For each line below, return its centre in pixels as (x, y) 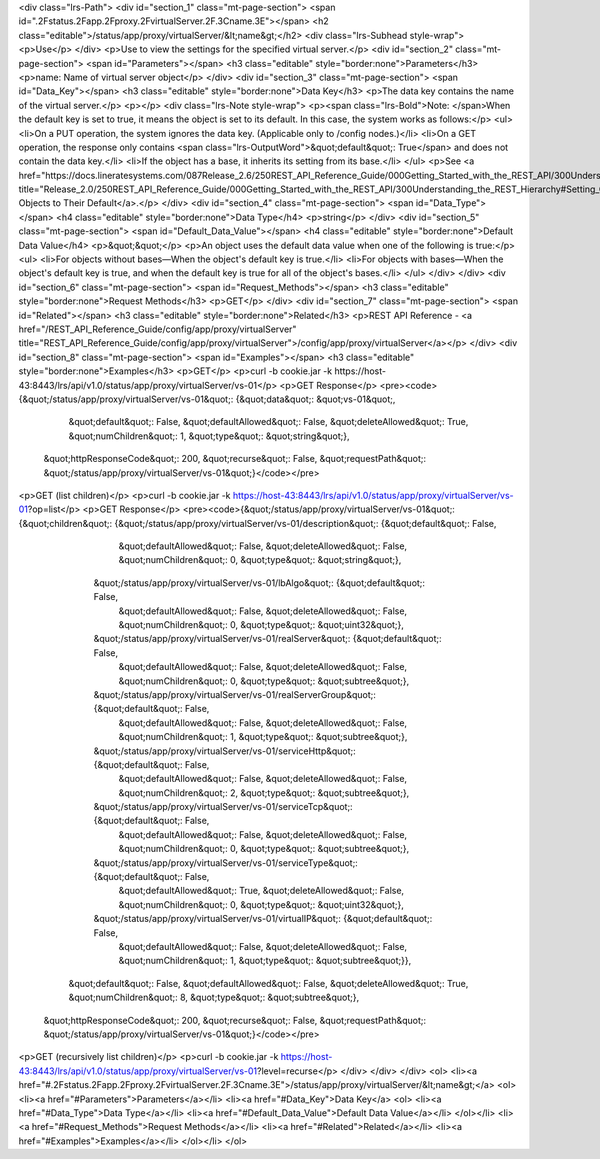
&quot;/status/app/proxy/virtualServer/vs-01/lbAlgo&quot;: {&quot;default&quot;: (259, 582)
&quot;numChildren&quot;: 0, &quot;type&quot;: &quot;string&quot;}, (260, 560)
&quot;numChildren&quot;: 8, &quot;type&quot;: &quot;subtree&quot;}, (214, 997)
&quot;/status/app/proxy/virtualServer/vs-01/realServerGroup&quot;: (235, 694)
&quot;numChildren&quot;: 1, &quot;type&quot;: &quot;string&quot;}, (209, 436)
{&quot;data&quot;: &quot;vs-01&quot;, (315, 399)
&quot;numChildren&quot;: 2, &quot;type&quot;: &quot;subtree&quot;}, (264, 792)
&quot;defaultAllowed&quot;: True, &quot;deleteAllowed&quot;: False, (261, 891)
